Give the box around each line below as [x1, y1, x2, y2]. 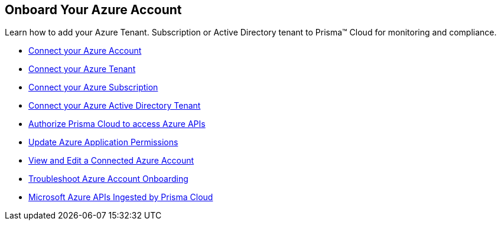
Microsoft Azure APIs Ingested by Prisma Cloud [28, 192, 213, 203]
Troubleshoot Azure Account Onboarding [28, 174, 188, 184]
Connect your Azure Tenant [28, 64, 136, 74]
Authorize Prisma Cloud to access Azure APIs [28, 119, 206, 129]
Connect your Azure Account [28, 45, 142, 56]
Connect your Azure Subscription [28, 82, 158, 93]
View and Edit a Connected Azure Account [28, 155, 194, 166]
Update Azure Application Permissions [28, 137, 178, 148]
